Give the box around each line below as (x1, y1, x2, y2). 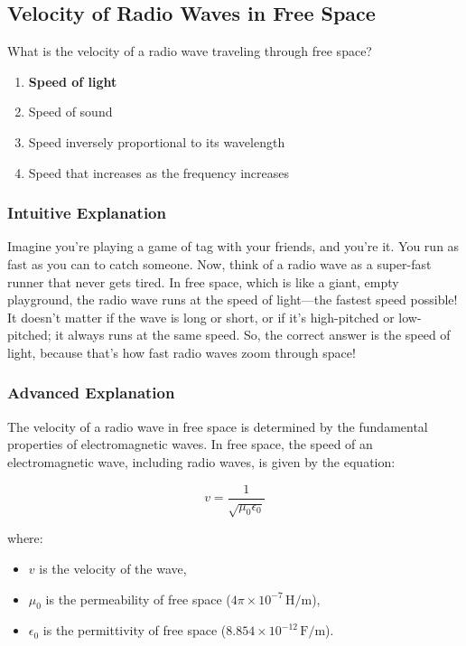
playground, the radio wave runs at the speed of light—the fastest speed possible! (7, 290, 458, 309)
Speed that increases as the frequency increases (28, 163, 290, 182)
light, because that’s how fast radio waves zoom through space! (7, 342, 356, 361)
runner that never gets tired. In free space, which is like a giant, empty (7, 272, 399, 291)
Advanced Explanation (7, 381, 175, 404)
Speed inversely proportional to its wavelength (28, 132, 285, 151)
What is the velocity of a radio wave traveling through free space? (7, 42, 372, 61)
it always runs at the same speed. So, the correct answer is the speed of (55, 325, 451, 344)
